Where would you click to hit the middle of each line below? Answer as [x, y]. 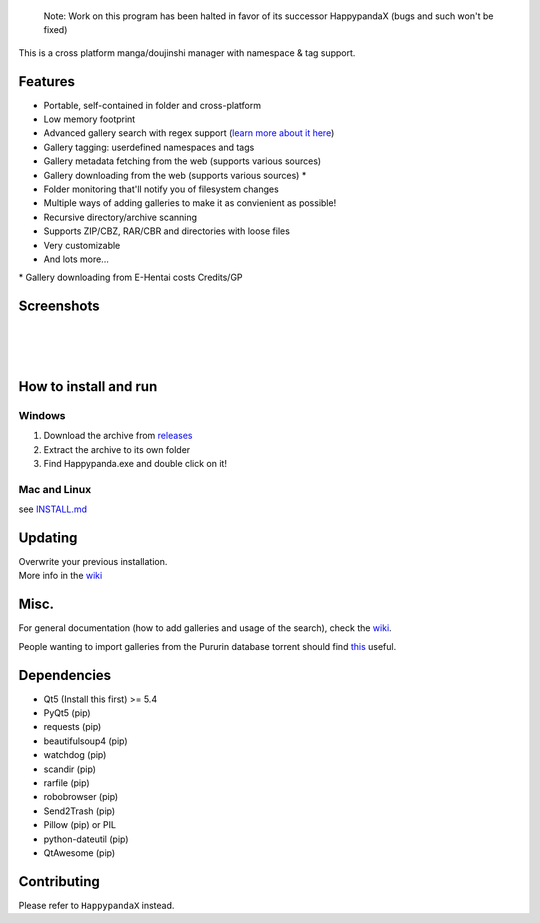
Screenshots [59, 306]
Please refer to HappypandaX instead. [96, 905]
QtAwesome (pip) [79, 852]
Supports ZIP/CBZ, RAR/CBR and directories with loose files [166, 231]
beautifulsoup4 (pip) [86, 741]
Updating [48, 537]
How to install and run [88, 386]
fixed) [55, 30]
